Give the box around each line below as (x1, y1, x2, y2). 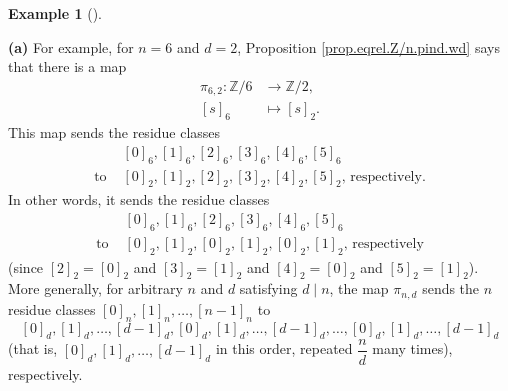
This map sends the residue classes (8, 122, 221, 143)
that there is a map (8, 56, 127, 77)
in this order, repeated (215, 338, 353, 359)
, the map (329, 278, 389, 299)
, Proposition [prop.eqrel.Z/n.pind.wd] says (237, 36, 500, 57)
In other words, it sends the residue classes (8, 189, 270, 210)
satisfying (239, 278, 298, 299)
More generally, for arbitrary (8, 278, 183, 299)
